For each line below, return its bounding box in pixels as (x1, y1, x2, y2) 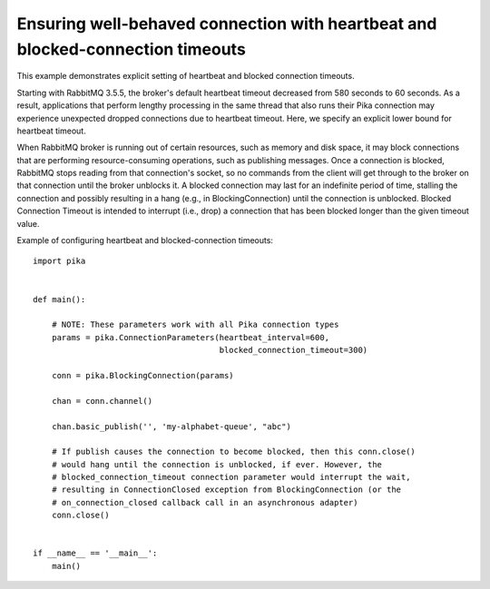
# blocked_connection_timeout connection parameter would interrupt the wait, (51, 472, 411, 483)
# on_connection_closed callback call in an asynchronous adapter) (51, 497, 358, 507)
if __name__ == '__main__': (33, 548, 158, 558)
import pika (33, 256, 86, 267)
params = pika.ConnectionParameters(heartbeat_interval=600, (51, 332, 330, 342)
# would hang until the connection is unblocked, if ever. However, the (51, 459, 383, 469)
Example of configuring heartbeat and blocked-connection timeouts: (16, 235, 274, 246)
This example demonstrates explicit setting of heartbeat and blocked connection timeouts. (16, 71, 355, 82)
